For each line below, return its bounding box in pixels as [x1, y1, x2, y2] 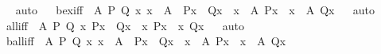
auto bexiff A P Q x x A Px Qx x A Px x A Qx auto [15, 2, 375, 17]
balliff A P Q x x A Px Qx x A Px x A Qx [6, 33, 286, 49]
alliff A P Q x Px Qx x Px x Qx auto [6, 17, 244, 33]
